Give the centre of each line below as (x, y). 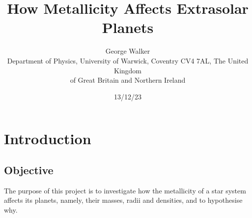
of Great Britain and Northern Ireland (128, 80)
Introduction (48, 139)
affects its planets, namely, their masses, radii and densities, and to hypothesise (123, 200)
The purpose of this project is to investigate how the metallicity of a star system (125, 190)
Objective (29, 170)
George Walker (128, 51)
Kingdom (127, 70)
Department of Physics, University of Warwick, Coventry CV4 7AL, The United (128, 60)
